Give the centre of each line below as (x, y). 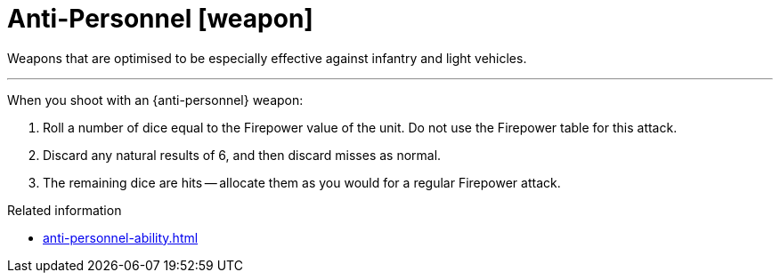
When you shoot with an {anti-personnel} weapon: (155, 100)
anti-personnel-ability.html (121, 237)
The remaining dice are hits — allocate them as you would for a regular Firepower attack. (302, 182)
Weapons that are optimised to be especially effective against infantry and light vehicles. (267, 58)
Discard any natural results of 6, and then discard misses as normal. (242, 155)
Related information (65, 210)
